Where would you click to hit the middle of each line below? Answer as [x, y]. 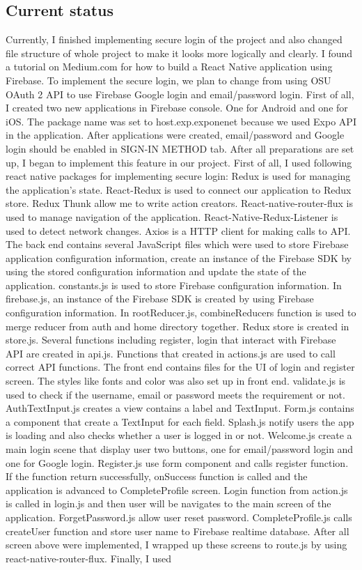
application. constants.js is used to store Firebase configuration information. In [174, 285]
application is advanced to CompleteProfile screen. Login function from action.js [177, 490]
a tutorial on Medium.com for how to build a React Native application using [169, 67]
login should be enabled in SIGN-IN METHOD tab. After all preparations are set [180, 148]
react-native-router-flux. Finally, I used [89, 558]
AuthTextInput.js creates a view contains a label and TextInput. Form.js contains [180, 408]
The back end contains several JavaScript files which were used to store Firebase [177, 244]
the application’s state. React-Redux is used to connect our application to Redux [179, 189]
